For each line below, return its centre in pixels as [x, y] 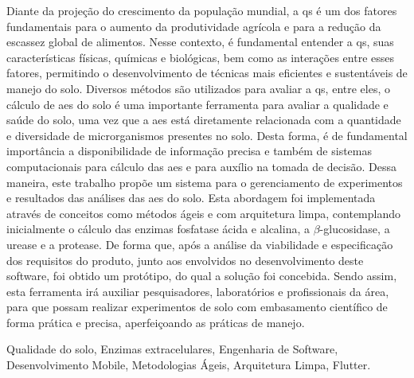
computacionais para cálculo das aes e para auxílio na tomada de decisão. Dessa [201, 166]
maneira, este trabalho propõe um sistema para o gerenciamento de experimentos [205, 182]
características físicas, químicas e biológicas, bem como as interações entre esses [200, 57]
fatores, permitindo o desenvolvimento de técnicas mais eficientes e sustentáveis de [207, 73]
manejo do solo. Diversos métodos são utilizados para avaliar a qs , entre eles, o [198, 88]
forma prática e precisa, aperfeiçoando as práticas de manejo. [156, 322]
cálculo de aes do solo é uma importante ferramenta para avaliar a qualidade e [197, 104]
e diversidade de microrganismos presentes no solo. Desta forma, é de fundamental [207, 135]
